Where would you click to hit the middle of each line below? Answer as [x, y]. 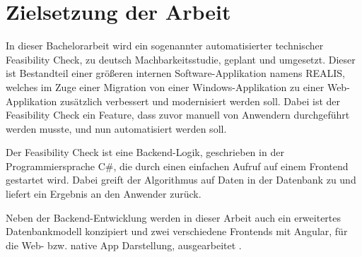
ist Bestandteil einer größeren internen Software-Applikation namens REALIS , [175, 73]
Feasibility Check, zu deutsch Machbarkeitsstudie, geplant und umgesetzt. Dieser [181, 59]
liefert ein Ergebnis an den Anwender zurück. [104, 194]
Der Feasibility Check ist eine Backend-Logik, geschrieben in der [145, 152]
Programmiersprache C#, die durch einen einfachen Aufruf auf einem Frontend [177, 166]
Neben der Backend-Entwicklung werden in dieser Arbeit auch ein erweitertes [174, 217]
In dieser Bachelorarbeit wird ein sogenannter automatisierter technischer [165, 46]
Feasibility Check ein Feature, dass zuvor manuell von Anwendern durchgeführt [178, 115]
